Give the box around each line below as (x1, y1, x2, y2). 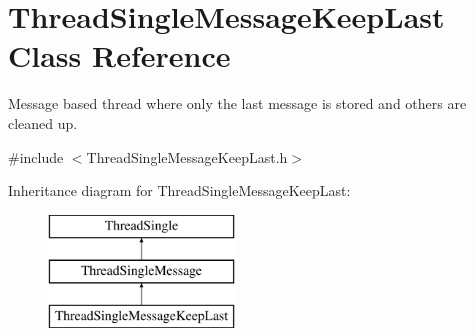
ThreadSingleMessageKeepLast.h (86, 146, 288, 167)
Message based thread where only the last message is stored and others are (8, 93, 467, 114)
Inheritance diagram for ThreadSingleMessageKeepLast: (8, 180, 351, 201)
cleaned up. (8, 112, 78, 133)
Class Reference (8, 35, 231, 76)
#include (8, 146, 64, 167)
